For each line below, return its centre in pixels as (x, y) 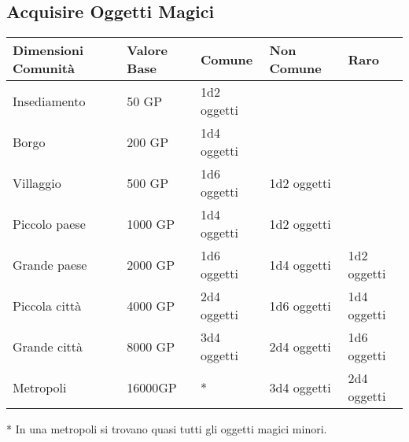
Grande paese (50, 264)
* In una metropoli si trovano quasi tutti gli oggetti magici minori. (167, 429)
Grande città (48, 346)
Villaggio (37, 182)
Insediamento (49, 101)
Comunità (44, 68)
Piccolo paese (49, 223)
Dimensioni (48, 50)
